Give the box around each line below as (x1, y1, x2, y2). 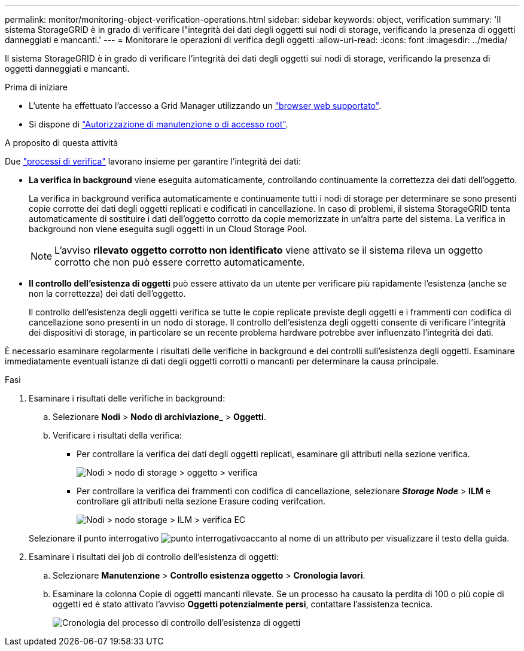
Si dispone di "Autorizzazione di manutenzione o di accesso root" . (29, 119, 288, 129)
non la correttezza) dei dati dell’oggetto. (29, 288, 186, 299)
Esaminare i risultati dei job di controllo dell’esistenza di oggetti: (29, 552, 279, 562)
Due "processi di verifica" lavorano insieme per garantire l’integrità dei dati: (5, 156, 301, 166)
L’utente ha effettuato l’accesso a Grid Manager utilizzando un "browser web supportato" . (29, 101, 382, 111)
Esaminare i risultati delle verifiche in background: (29, 393, 226, 403)
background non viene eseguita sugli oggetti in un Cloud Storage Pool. (29, 224, 307, 234)
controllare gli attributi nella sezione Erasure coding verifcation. (77, 496, 326, 506)
